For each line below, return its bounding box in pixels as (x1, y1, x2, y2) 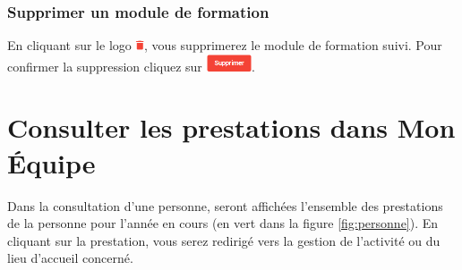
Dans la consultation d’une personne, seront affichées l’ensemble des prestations (7, 196, 443, 215)
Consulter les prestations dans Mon (7, 109, 456, 146)
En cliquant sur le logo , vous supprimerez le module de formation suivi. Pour (7, 36, 442, 55)
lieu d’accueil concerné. (7, 249, 133, 267)
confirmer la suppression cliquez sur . (7, 56, 255, 75)
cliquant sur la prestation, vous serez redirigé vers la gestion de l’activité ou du (7, 231, 441, 249)
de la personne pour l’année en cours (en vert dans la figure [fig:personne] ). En (7, 214, 439, 232)
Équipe (7, 144, 96, 181)
